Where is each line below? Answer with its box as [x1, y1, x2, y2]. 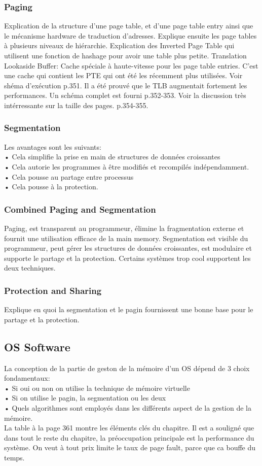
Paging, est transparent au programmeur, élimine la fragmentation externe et [4, 222, 244, 233]
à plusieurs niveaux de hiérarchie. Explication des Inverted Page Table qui [4, 40, 235, 51]
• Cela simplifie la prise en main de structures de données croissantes [4, 151, 220, 162]
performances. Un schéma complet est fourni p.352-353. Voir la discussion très [4, 90, 246, 101]
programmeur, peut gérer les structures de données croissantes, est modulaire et [4, 243, 252, 253]
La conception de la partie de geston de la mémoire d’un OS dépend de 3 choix [4, 362, 250, 373]
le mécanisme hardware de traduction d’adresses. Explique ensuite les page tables [4, 30, 257, 41]
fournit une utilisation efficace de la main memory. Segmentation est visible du [4, 232, 248, 243]
